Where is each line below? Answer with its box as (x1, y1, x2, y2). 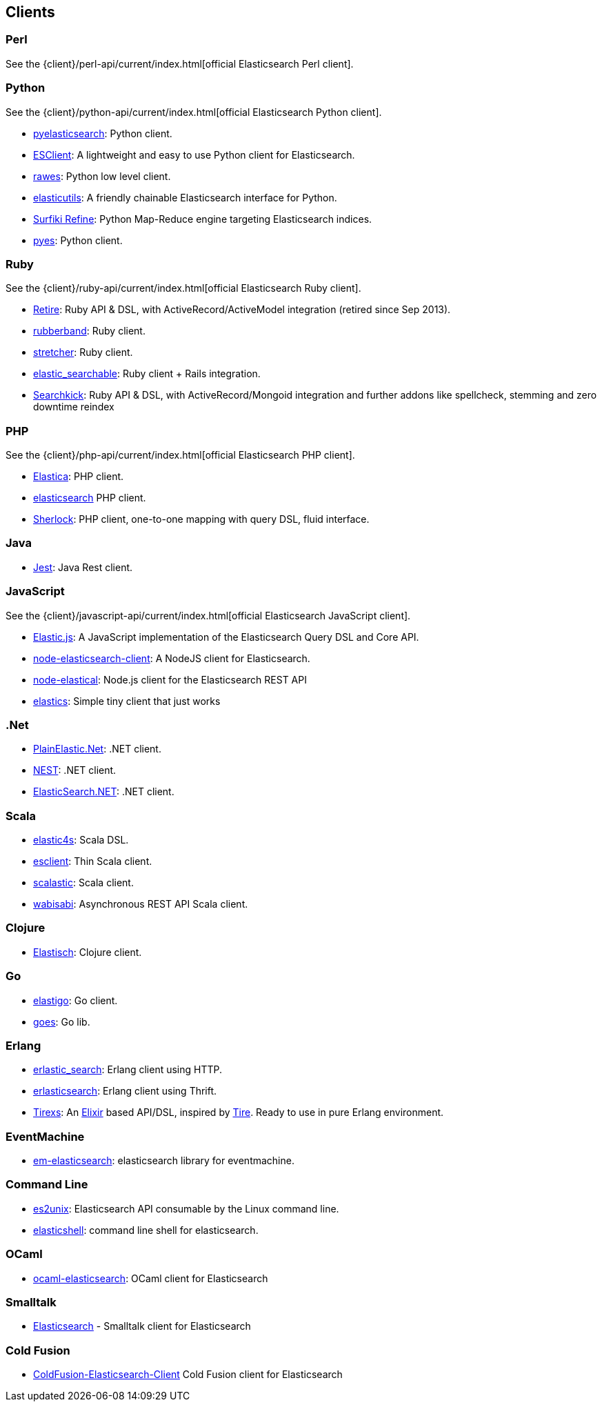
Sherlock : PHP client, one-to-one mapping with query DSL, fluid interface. (33, 513, 370, 526)
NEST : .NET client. (33, 764, 117, 777)
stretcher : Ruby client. (33, 346, 133, 359)
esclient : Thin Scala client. (33, 855, 152, 868)
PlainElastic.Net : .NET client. (33, 743, 161, 755)
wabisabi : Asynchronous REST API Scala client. (33, 898, 248, 910)
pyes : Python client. (33, 234, 123, 246)
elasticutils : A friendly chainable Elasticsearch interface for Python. (33, 191, 337, 203)
